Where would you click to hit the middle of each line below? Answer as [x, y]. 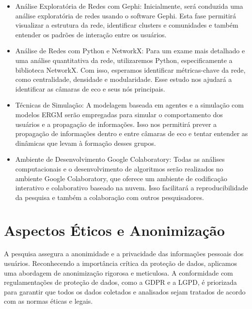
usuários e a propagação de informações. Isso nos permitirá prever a [116, 124]
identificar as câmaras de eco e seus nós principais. [90, 88]
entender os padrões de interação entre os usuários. [91, 34]
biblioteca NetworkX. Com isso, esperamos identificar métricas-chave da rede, [130, 70]
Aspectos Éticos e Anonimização [114, 230]
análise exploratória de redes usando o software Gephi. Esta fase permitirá [126, 15]
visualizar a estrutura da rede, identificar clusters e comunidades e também [127, 25]
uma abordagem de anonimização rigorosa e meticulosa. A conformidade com [118, 272]
